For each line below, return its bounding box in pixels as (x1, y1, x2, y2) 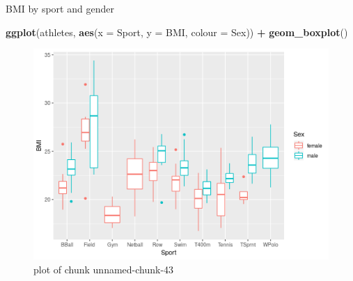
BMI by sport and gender (6, 1, 114, 15)
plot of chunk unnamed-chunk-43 (33, 262, 174, 276)
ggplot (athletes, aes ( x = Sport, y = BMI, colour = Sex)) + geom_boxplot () (6, 24, 348, 39)
